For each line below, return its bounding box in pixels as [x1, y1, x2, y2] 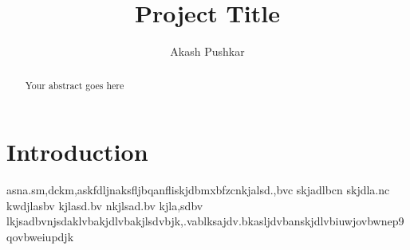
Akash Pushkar [170, 43, 245, 60]
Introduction [6, 135, 148, 168]
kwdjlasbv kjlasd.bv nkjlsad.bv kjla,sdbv [6, 197, 203, 213]
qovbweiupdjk [6, 228, 74, 244]
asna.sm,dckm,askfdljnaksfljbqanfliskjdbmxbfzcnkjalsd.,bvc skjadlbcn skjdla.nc [6, 182, 390, 198]
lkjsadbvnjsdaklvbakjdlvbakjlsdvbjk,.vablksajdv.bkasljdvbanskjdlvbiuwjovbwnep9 [6, 213, 404, 229]
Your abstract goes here [25, 78, 124, 92]
